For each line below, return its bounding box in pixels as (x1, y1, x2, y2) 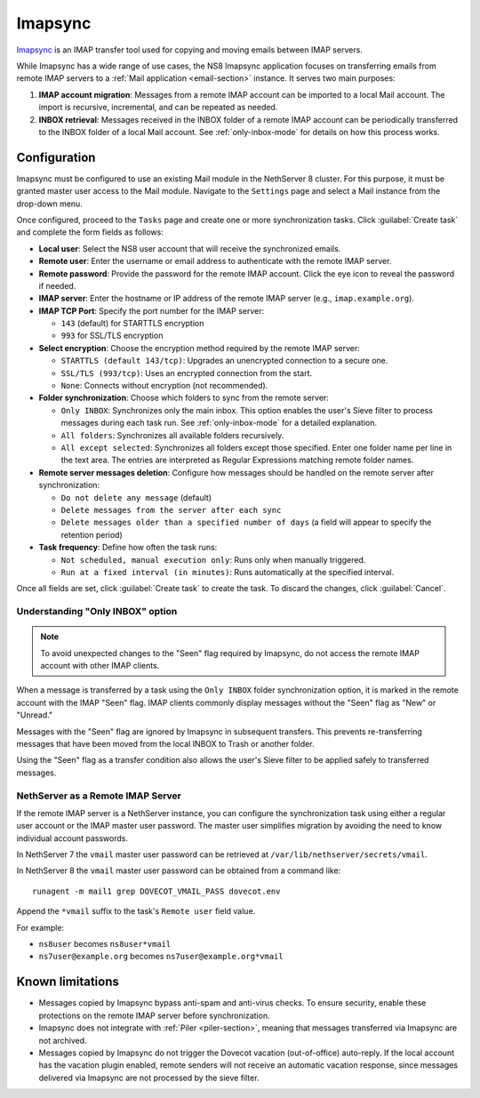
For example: (16, 922, 65, 933)
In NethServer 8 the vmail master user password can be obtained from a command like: (16, 865, 341, 876)
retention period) (60, 529, 124, 540)
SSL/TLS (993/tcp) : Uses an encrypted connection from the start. (60, 367, 313, 378)
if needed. (38, 280, 76, 291)
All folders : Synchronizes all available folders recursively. (60, 429, 284, 440)
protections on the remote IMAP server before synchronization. (38, 1010, 270, 1021)
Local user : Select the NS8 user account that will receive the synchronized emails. (38, 243, 341, 253)
